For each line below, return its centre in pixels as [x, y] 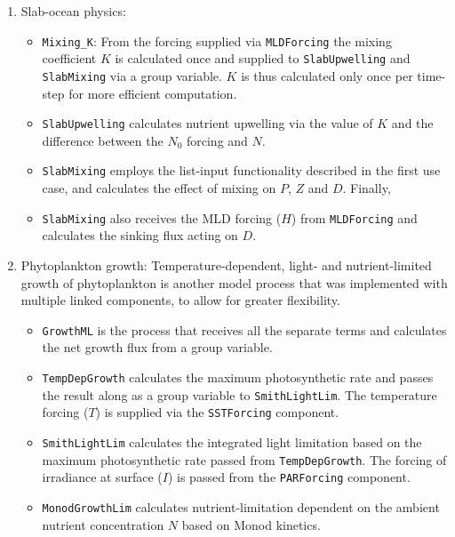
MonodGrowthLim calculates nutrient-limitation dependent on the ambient [241, 506]
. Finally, [367, 188]
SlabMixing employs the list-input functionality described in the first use [241, 170]
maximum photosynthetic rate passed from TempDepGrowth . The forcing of [244, 459]
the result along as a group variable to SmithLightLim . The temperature [239, 394]
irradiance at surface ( [102, 477]
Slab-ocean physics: [73, 11]
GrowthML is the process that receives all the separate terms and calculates [244, 329]
